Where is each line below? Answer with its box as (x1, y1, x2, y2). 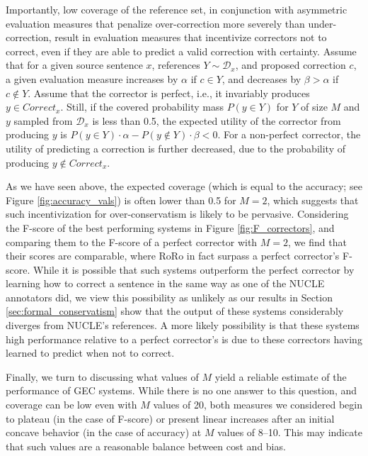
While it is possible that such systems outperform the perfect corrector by (33, 262, 355, 277)
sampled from (13, 113, 73, 128)
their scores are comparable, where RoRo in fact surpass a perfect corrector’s (6, 248, 340, 263)
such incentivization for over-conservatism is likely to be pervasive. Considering (6, 206, 349, 221)
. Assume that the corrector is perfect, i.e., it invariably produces (28, 85, 310, 100)
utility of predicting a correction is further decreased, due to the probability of (6, 140, 345, 155)
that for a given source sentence (6, 57, 143, 72)
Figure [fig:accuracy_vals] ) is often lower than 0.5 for (6, 192, 236, 207)
